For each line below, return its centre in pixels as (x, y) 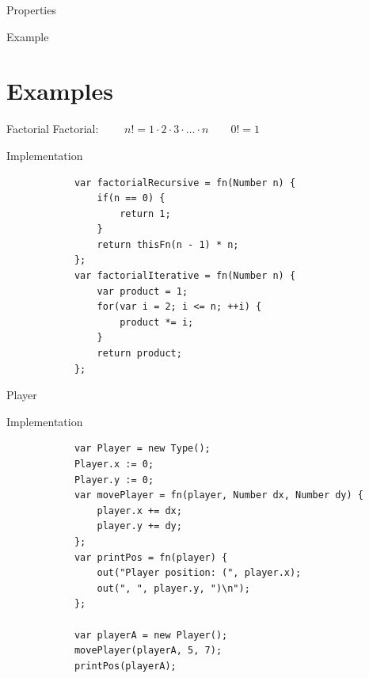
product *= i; (157, 322)
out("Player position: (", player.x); (199, 573)
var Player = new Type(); (142, 449)
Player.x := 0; (114, 464)
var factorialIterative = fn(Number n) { (185, 276)
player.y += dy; (139, 526)
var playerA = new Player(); (151, 635)
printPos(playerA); (125, 666)
